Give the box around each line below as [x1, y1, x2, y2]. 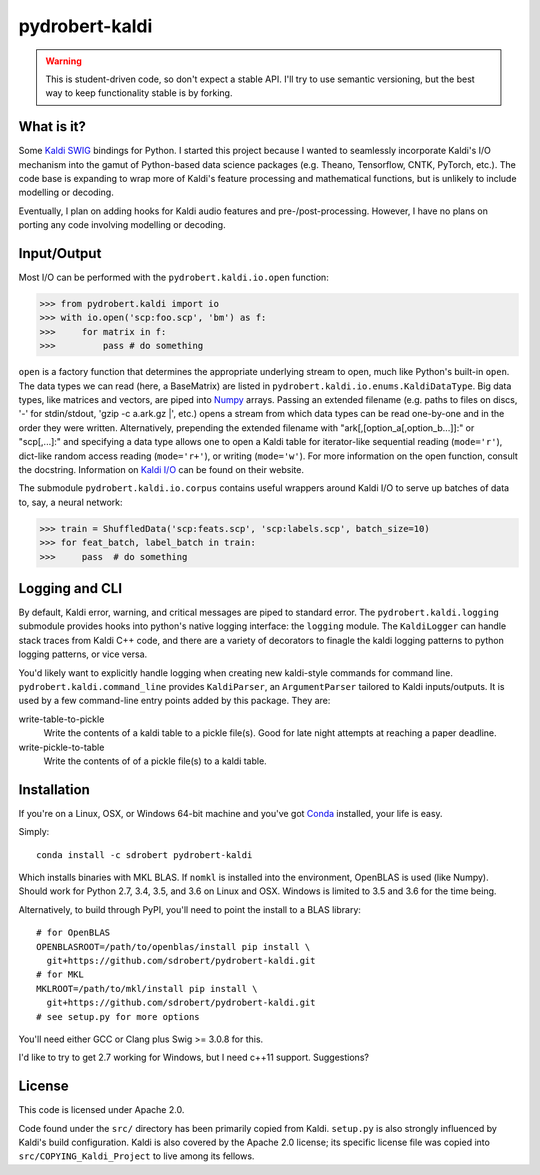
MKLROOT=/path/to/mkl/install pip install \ [36, 983, 259, 994]
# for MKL [36, 969, 84, 980]
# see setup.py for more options [36, 1011, 200, 1022]
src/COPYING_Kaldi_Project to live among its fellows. [18, 1150, 255, 1162]
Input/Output [18, 245, 102, 262]
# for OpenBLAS [36, 927, 111, 939]
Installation [18, 781, 90, 798]
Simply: [18, 826, 50, 838]
